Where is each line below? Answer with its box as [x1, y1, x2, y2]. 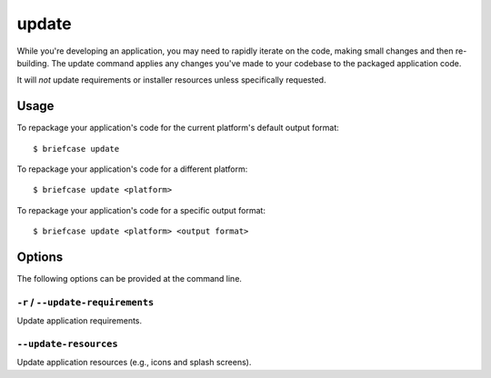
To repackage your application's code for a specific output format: [16, 204, 266, 215]
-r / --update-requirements [16, 295, 155, 308]
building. [16, 57, 50, 68]
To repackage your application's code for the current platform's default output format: [16, 123, 340, 134]
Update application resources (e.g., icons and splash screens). [16, 357, 252, 368]
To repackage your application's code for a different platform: [16, 164, 248, 174]
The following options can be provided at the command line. [16, 274, 243, 284]
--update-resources [16, 338, 118, 350]
